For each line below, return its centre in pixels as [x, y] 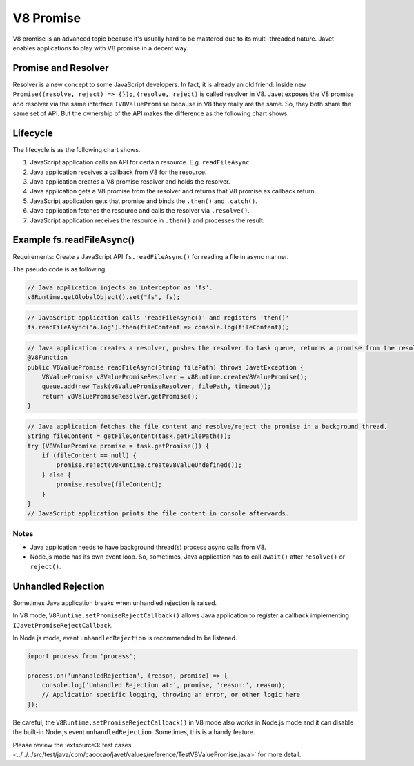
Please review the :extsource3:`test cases [72, 745]
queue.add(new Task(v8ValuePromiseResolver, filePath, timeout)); [157, 386]
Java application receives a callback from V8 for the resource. [118, 172]
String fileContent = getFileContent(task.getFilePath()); [129, 436]
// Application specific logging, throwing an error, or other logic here [171, 695]
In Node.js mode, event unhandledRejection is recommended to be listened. [125, 638]
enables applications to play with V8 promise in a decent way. [101, 48]
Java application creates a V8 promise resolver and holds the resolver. [130, 182]
